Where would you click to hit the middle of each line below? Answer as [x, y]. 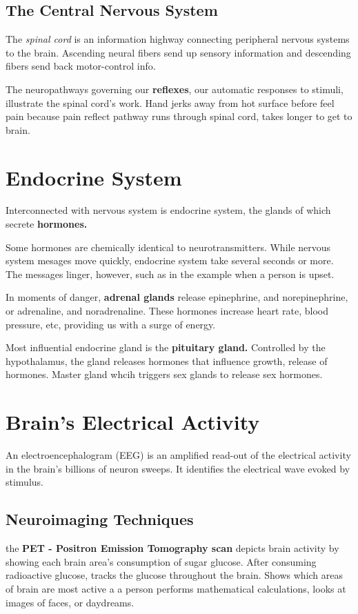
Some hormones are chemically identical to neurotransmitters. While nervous [168, 247]
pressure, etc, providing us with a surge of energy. [111, 324]
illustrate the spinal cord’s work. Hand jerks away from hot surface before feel [170, 102]
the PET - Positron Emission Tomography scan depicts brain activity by [172, 548]
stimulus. [24, 482]
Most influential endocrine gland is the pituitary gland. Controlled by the [166, 347]
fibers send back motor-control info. [81, 66]
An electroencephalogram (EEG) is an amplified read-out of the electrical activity [178, 455]
